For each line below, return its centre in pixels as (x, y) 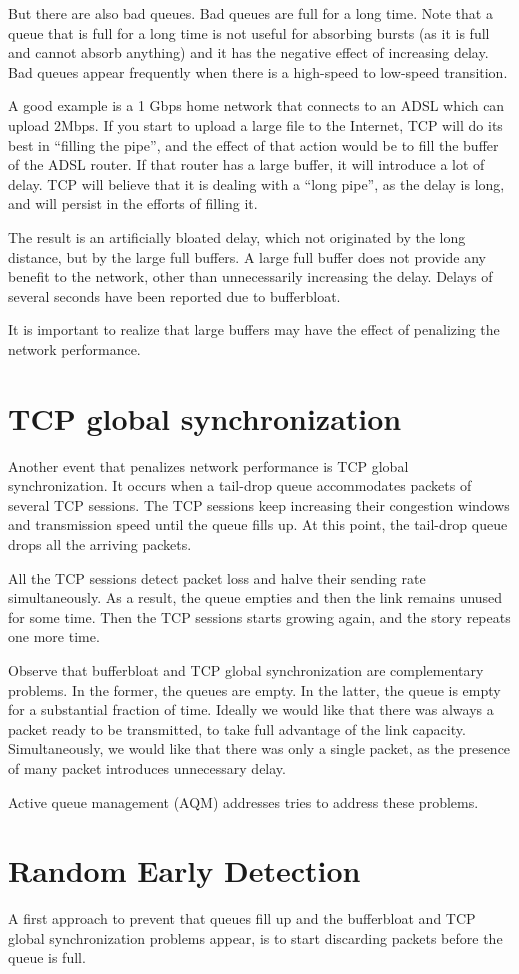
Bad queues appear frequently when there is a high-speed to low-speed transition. (258, 71)
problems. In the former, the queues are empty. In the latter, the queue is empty (254, 689)
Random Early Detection (184, 870)
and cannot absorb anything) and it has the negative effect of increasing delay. (248, 52)
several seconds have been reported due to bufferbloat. (174, 295)
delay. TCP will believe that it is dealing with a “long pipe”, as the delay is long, (256, 183)
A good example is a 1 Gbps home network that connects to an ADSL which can (256, 105)
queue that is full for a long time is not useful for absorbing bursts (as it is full (249, 32)
